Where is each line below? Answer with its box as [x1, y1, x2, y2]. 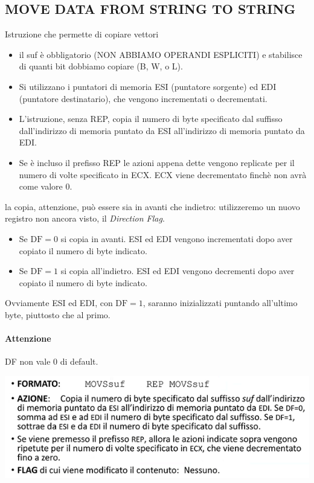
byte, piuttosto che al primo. [5, 308, 111, 321]
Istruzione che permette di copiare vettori [5, 28, 159, 40]
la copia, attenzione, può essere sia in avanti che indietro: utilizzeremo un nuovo [5, 200, 300, 213]
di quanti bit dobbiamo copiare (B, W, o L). [19, 60, 183, 72]
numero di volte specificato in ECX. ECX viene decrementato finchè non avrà [19, 168, 307, 181]
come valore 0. [19, 180, 72, 193]
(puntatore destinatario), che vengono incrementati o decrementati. [19, 92, 268, 104]
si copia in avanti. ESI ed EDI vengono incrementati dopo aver [60, 232, 293, 245]
